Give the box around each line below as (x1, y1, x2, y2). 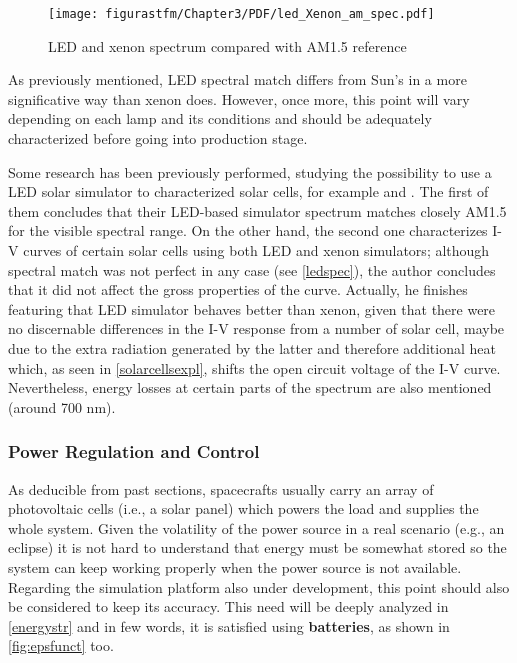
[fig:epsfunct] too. (8, 635, 114, 656)
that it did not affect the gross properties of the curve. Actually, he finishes (8, 279, 468, 300)
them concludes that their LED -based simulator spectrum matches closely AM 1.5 (8, 200, 507, 221)
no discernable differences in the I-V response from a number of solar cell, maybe (8, 318, 505, 339)
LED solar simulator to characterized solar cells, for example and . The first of (8, 181, 489, 202)
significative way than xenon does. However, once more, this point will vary (8, 88, 470, 109)
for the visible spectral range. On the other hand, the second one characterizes (8, 220, 488, 241)
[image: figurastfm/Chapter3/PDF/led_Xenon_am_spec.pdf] (48, 7, 435, 21)
